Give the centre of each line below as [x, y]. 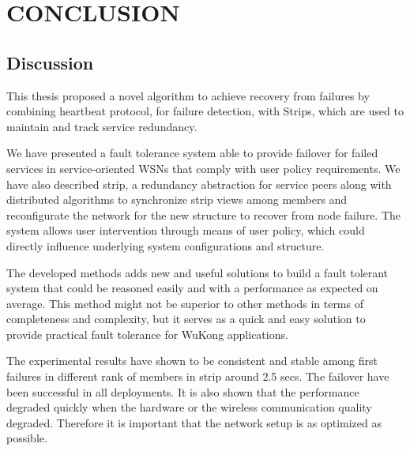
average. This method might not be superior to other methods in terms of [185, 303]
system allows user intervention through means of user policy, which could [186, 230]
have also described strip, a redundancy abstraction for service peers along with [199, 184]
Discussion [50, 62]
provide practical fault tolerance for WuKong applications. [147, 334]
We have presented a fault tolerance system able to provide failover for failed [192, 153]
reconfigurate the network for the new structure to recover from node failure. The [204, 214]
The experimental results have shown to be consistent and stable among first [192, 361]
